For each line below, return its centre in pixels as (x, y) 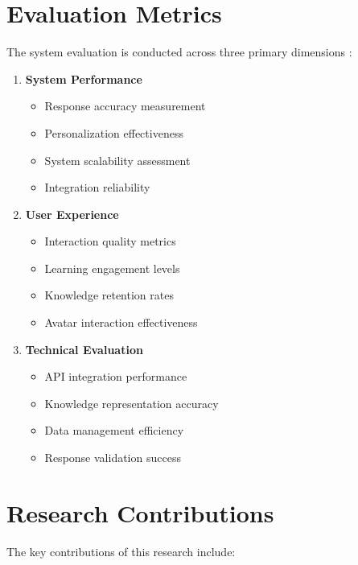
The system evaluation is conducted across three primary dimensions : (179, 52)
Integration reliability (97, 187)
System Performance (84, 78)
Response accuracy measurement (125, 106)
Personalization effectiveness (114, 132)
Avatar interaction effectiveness (121, 322)
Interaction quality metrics (110, 241)
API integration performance (116, 376)
